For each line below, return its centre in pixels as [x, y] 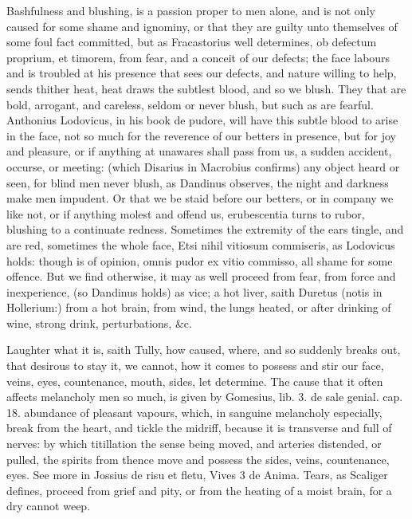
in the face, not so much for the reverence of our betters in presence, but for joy [201, 135]
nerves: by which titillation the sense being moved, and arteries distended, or [194, 444]
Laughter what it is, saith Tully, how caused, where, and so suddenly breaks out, [204, 350]
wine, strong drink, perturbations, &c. [99, 322]
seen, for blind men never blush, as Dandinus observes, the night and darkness [198, 182]
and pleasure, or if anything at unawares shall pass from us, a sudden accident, [199, 151]
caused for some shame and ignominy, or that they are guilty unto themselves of [202, 26]
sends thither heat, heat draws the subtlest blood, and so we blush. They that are [206, 88]
